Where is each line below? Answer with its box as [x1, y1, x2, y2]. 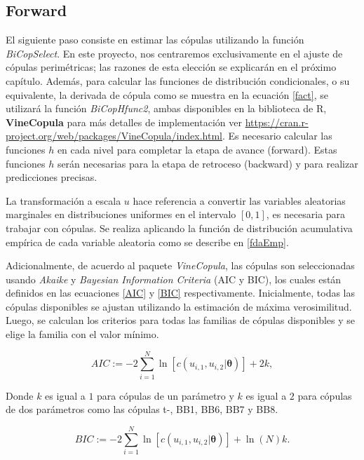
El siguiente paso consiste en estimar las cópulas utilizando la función [6, 32, 304, 47]
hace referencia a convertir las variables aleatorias [133, 193, 346, 208]
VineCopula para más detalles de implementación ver [6, 114, 242, 129]
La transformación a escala [6, 193, 121, 208]
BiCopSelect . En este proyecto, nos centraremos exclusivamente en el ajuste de [6, 46, 343, 60]
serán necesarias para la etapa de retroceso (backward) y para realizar [57, 156, 358, 170]
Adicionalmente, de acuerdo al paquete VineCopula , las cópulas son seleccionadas [6, 258, 355, 273]
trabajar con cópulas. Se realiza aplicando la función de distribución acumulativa [6, 220, 353, 235]
